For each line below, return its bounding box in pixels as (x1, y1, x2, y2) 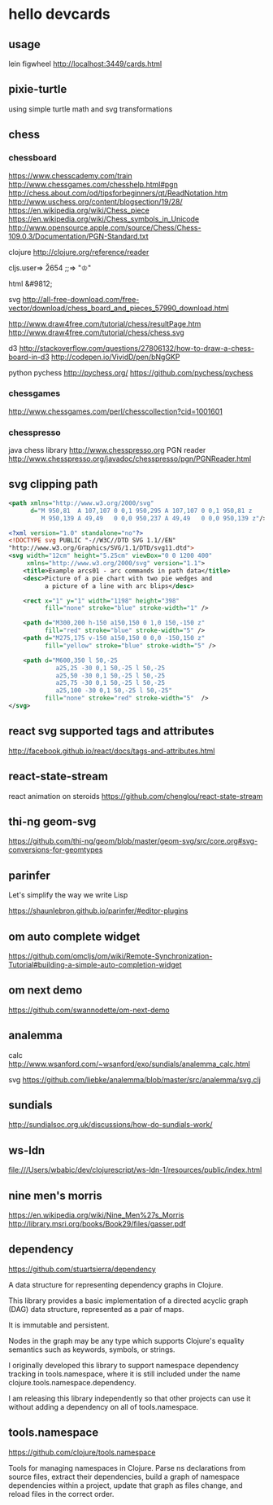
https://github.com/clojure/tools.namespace (8, 1447, 156, 1457)
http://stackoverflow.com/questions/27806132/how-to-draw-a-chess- (19, 343, 254, 353)
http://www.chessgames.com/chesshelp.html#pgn (8, 179, 179, 189)
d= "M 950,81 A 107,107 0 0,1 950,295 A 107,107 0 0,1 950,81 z (29, 507, 253, 515)
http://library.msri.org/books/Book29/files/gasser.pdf (8, 1219, 187, 1229)
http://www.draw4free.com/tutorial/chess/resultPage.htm (8, 318, 201, 328)
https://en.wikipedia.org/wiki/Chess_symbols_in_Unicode (8, 213, 200, 224)
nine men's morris (8, 1188, 103, 1202)
